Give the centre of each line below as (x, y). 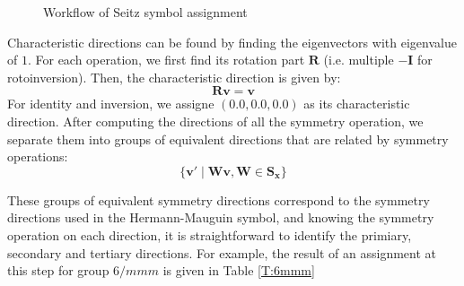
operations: (38, 156)
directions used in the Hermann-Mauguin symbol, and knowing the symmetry (221, 217)
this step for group (58, 270)
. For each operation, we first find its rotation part (166, 60)
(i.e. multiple (359, 60)
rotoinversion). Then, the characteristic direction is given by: (174, 77)
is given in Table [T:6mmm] (239, 270)
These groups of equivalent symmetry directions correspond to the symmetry (219, 199)
